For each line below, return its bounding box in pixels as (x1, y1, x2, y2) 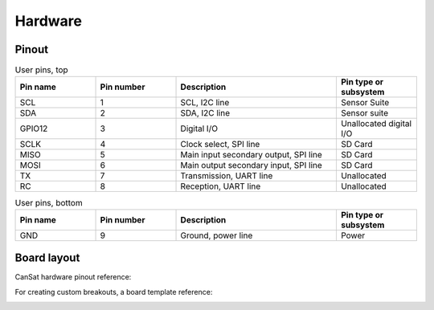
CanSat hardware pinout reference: (14, 272, 132, 282)
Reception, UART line (180, 181, 261, 192)
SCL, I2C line (180, 97, 230, 108)
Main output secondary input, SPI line (180, 160, 323, 171)
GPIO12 (19, 123, 48, 134)
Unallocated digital (340, 118, 412, 129)
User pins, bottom (14, 197, 84, 208)
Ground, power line (180, 230, 253, 241)
